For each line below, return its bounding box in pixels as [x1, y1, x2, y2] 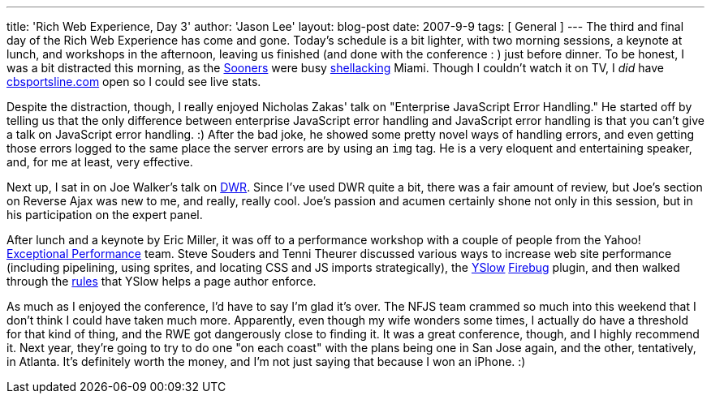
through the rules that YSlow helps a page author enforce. [6, 274, 317, 288]
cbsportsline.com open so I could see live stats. [6, 75, 261, 88]
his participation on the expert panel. [6, 208, 203, 222]
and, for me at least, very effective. [6, 155, 193, 169]
